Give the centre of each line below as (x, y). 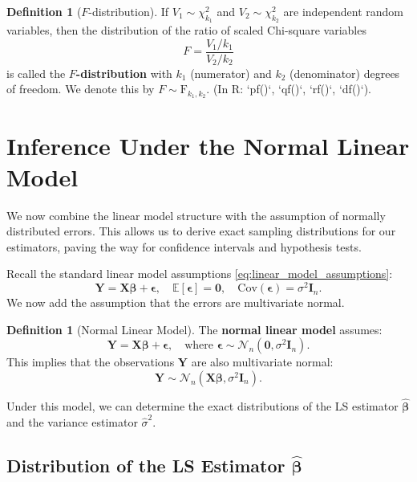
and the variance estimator (72, 421)
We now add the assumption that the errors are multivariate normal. (176, 302)
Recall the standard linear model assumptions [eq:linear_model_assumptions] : (200, 274)
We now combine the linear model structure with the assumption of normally (196, 215)
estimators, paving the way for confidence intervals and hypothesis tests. (184, 246)
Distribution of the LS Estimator (146, 465)
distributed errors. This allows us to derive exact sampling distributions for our (201, 231)
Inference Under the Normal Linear (208, 145)
